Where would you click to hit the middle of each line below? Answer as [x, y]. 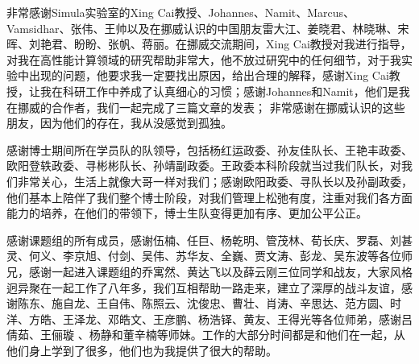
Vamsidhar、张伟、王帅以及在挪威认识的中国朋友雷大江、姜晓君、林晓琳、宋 [208, 28]
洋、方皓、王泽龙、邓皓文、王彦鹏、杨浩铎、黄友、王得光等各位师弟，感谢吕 [209, 318]
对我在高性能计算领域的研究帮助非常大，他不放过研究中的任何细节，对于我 [204, 59]
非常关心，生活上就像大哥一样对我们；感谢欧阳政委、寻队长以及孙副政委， [215, 181]
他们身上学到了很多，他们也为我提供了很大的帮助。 [142, 350]
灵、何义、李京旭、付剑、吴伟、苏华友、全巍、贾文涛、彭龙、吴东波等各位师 [209, 256]
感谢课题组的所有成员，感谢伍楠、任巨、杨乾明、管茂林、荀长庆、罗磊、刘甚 [209, 240]
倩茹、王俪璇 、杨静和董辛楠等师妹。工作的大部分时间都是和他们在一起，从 [206, 335]
